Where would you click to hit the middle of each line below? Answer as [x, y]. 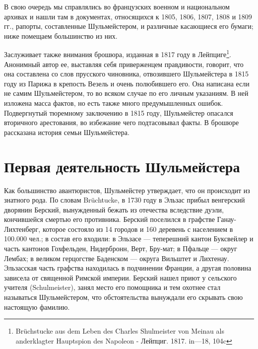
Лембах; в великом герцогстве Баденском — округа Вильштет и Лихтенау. [117, 258]
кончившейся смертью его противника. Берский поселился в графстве [109, 219]
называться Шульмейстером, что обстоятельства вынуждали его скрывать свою [124, 297]
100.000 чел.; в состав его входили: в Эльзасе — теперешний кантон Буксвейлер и [129, 239]
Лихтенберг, [22, 229]
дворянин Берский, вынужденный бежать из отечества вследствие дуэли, [114, 209]
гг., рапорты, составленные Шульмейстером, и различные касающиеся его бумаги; [129, 26]
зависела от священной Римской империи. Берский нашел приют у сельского [120, 277]
